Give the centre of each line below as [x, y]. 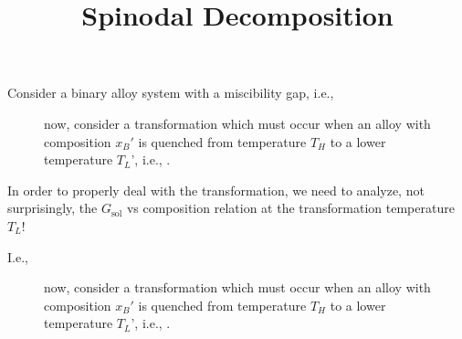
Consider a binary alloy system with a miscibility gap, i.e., [171, 93]
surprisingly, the [52, 208]
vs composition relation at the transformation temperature [290, 208]
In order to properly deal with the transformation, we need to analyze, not [216, 190]
